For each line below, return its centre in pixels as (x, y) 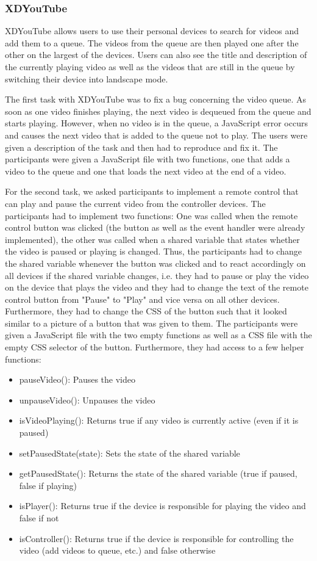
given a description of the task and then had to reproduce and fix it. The (141, 147)
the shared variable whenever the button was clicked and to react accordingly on (155, 263)
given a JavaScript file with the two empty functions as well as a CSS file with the (158, 335)
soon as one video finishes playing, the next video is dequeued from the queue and (158, 111)
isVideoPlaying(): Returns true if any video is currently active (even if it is (159, 420)
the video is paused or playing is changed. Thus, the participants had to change (153, 251)
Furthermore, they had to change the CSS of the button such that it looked (146, 311)
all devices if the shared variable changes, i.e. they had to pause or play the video (157, 275)
